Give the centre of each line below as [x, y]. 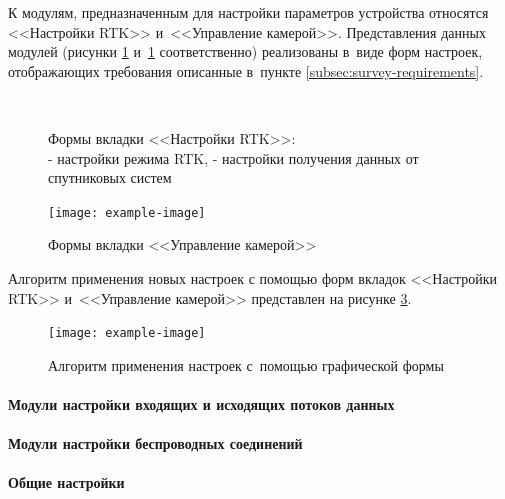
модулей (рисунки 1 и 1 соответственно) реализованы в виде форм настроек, [245, 51]
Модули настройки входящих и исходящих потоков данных [201, 404]
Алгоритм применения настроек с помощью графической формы [246, 364]
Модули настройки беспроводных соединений [155, 443]
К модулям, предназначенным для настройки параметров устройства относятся [248, 12]
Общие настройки [66, 482]
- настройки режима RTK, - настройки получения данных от [233, 157]
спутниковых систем [110, 177]
